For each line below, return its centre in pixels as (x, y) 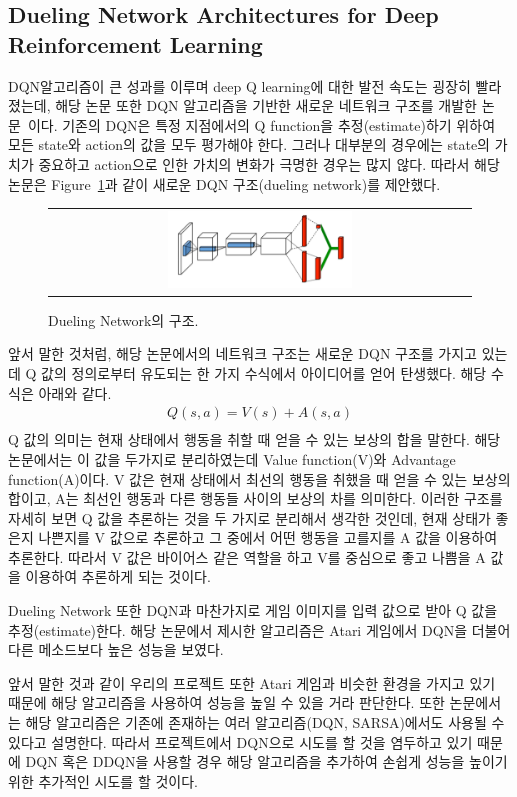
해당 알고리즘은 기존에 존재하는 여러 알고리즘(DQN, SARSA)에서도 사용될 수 (265, 722)
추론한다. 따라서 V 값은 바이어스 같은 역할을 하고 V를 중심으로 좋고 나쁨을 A (247, 556)
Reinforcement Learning (135, 43)
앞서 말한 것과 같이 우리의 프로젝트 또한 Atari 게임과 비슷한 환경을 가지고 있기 (252, 682)
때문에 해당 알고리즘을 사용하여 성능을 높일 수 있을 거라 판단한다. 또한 (226, 702)
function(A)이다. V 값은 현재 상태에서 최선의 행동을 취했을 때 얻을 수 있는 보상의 (259, 478)
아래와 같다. (75, 392)
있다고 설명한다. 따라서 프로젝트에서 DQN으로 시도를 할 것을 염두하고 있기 (240, 741)
